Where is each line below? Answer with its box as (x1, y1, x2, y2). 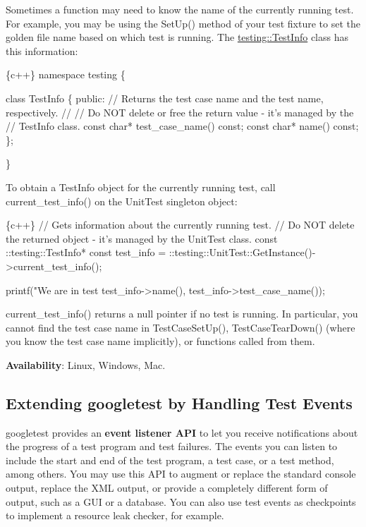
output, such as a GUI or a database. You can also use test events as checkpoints (6, 494, 356, 509)
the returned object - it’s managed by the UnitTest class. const (6, 231, 278, 246)
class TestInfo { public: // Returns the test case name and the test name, (6, 90, 324, 105)
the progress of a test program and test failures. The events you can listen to (6, 439, 338, 454)
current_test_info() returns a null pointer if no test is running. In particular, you (6, 306, 358, 321)
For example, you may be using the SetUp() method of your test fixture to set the (6, 16, 360, 30)
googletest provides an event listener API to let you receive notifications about (6, 425, 358, 440)
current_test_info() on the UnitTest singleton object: (6, 193, 238, 208)
